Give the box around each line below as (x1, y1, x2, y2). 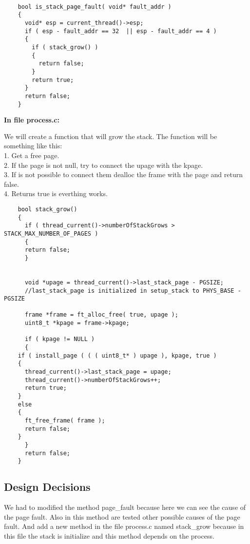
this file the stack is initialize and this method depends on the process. (4, 530, 214, 541)
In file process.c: (4, 115, 59, 125)
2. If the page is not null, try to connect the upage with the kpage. (4, 160, 203, 170)
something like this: (4, 141, 62, 151)
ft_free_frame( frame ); (24, 417, 105, 424)
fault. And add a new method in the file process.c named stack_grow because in (4, 521, 244, 531)
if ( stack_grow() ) (32, 43, 98, 51)
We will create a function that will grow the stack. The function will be (4, 131, 217, 141)
